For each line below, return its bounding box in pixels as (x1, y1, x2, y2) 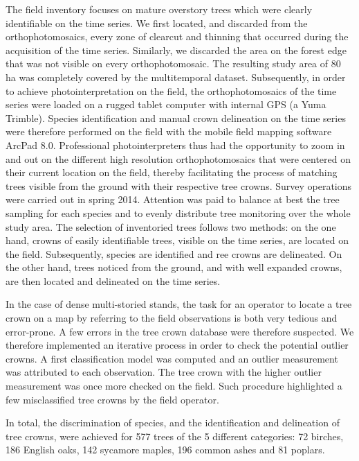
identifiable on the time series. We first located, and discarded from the (6, 15, 308, 30)
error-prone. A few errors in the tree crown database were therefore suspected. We (6, 324, 354, 338)
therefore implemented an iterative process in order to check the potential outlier (6, 338, 349, 352)
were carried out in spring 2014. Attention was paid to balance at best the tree (6, 192, 340, 207)
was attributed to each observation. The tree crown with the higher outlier (6, 365, 322, 379)
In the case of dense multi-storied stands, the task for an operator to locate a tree (6, 297, 352, 311)
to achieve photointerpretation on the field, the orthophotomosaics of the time (6, 83, 337, 98)
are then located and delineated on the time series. (6, 273, 221, 288)
